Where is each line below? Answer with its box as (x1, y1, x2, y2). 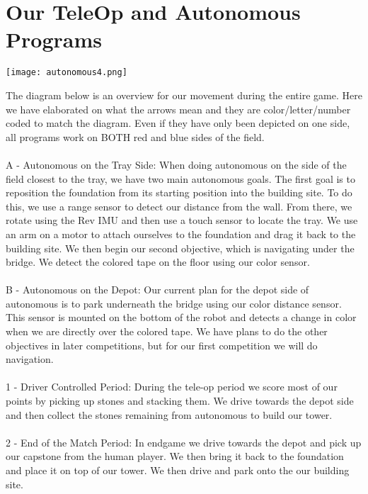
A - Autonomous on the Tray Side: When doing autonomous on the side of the (6, 157, 347, 172)
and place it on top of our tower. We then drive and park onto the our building (6, 463, 350, 477)
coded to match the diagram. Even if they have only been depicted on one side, (6, 116, 350, 130)
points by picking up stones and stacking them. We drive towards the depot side (6, 393, 354, 408)
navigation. (6, 352, 54, 366)
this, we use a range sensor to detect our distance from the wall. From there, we (6, 198, 352, 213)
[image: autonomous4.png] (6, 67, 127, 78)
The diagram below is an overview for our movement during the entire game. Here (6, 87, 362, 102)
